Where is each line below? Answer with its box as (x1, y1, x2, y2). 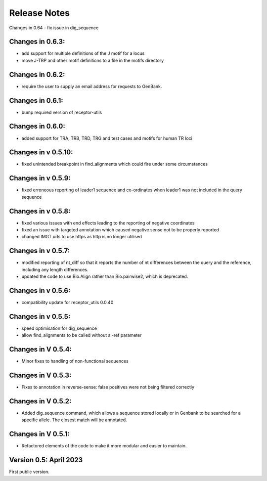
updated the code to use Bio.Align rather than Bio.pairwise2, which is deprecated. (21, 273, 188, 279)
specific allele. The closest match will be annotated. (21, 417, 127, 423)
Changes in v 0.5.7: (9, 247, 70, 255)
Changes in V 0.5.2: (9, 397, 72, 405)
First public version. (9, 469, 49, 475)
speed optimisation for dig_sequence (21, 325, 97, 331)
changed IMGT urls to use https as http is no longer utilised (21, 234, 142, 240)
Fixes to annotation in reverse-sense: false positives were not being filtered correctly (21, 384, 195, 390)
